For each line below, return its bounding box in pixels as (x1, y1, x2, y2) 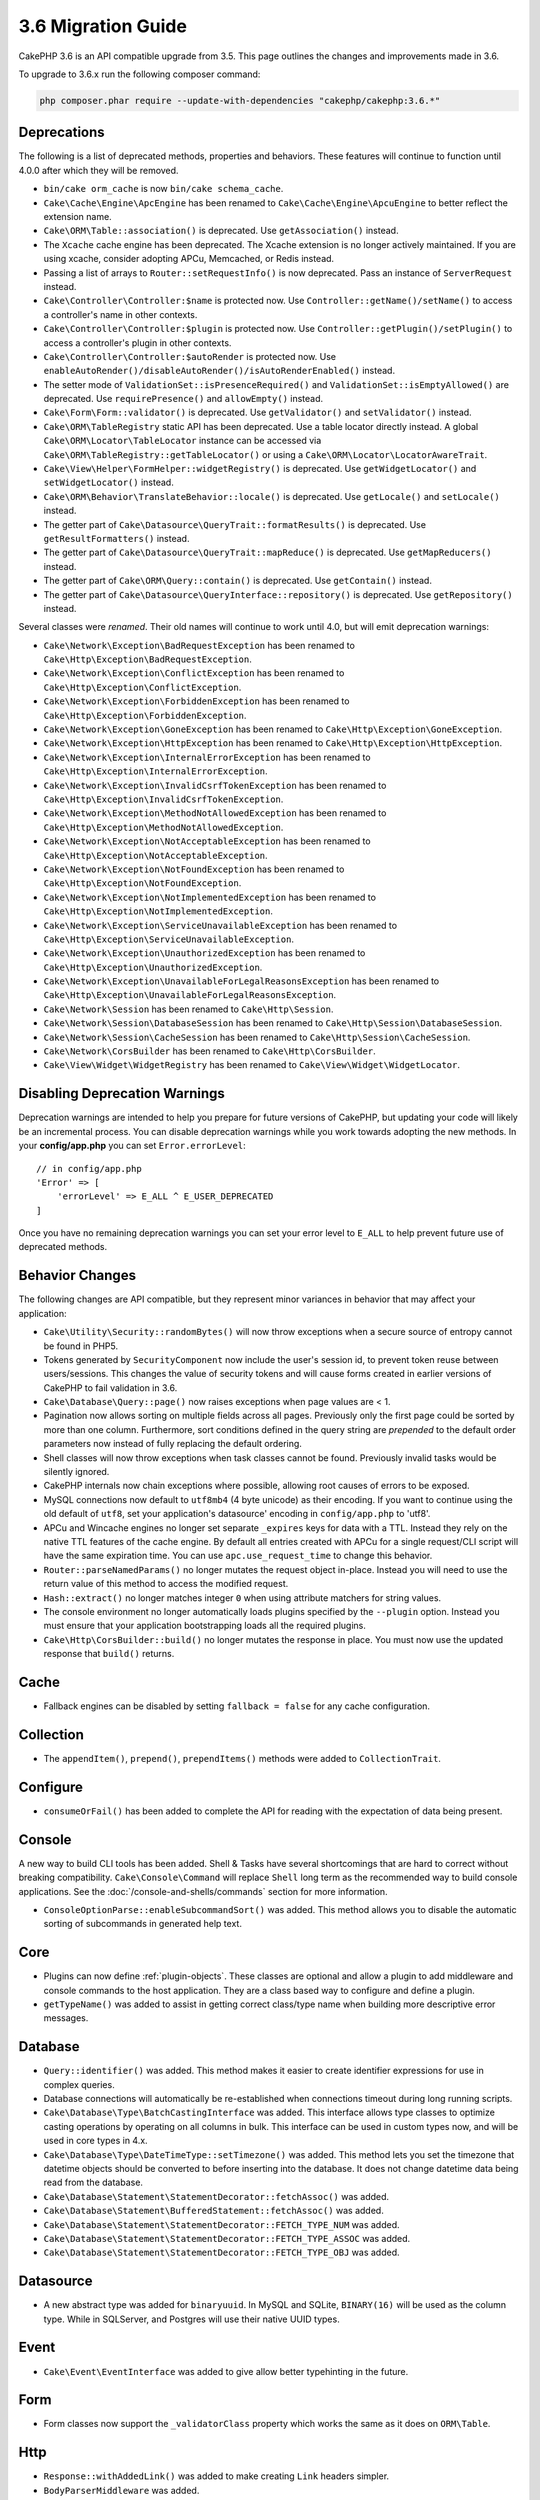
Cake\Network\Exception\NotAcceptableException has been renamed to (43, 835, 371, 847)
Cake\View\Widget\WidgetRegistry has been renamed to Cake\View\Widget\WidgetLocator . (43, 1059, 460, 1071)
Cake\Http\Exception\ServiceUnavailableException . (43, 933, 295, 945)
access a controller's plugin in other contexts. (43, 336, 232, 349)
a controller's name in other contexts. (43, 308, 198, 320)
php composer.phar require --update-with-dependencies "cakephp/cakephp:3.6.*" (39, 95, 441, 106)
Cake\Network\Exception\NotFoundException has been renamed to (43, 863, 345, 875)
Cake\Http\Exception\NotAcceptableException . (43, 849, 269, 861)
